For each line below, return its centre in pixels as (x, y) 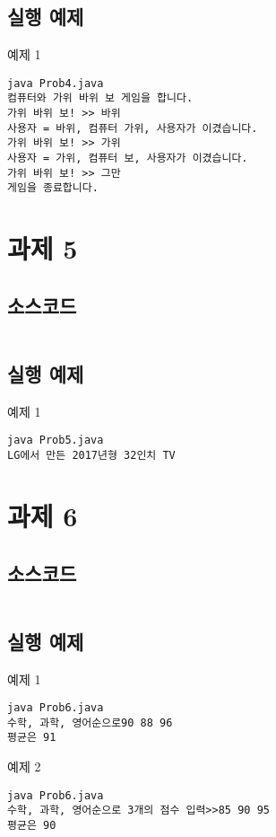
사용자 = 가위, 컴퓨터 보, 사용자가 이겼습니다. (128, 159)
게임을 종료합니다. (53, 188)
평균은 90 (32, 825)
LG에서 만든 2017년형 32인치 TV (91, 456)
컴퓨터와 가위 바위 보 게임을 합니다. (100, 98)
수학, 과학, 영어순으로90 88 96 (90, 722)
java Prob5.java (56, 441)
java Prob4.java (56, 83)
